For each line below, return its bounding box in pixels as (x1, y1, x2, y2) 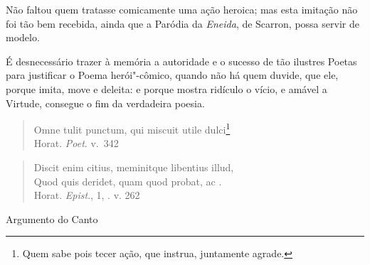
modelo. (6, 30, 40, 45)
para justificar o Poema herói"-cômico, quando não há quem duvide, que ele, (6, 67, 339, 82)
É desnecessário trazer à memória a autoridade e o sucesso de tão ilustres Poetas (6, 53, 357, 68)
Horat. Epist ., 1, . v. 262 (33, 188, 140, 202)
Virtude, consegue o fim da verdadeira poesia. (6, 95, 205, 110)
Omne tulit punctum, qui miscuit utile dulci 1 (33, 120, 231, 136)
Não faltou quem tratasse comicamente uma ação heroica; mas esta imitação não (6, 2, 358, 16)
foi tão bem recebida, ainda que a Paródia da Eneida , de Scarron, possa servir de (6, 16, 359, 31)
